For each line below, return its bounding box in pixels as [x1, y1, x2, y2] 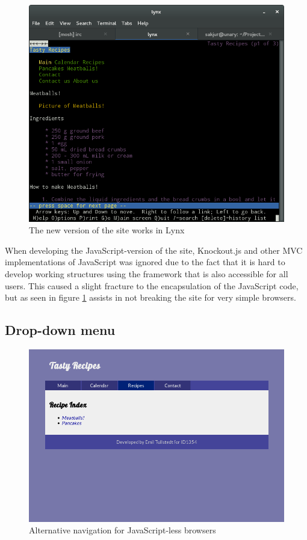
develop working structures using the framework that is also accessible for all [5, 268, 288, 280]
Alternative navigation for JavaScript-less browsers [29, 524, 216, 536]
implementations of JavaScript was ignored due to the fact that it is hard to [5, 256, 285, 268]
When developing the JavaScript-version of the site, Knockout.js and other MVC [5, 244, 303, 256]
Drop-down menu [5, 321, 116, 339]
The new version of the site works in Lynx [29, 224, 185, 236]
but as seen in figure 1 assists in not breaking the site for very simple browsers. [5, 291, 296, 304]
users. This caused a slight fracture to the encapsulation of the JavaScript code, [5, 279, 299, 292]
